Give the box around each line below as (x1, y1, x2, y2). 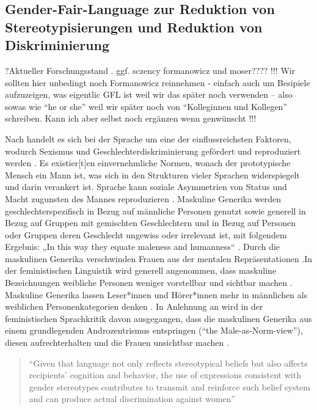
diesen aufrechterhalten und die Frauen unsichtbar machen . (5, 336, 229, 349)
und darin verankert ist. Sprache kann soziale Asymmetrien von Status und (5, 180, 287, 193)
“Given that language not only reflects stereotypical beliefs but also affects (29, 356, 308, 369)
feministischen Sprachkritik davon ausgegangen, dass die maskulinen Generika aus (5, 312, 312, 324)
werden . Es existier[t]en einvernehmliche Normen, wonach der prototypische (5, 156, 291, 169)
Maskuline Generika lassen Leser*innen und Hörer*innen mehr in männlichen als (5, 288, 308, 301)
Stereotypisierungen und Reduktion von (5, 17, 263, 36)
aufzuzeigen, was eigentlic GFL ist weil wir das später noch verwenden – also (5, 88, 293, 101)
